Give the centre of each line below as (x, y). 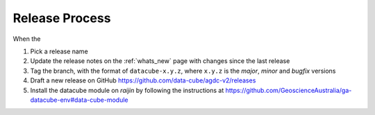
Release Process (62, 18)
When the (27, 39)
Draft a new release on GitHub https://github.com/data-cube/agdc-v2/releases (143, 80)
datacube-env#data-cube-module (79, 100)
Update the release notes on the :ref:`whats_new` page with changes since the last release (160, 61)
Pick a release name (59, 51)
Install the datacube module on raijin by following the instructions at (127, 90)
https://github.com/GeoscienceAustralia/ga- (289, 90)
